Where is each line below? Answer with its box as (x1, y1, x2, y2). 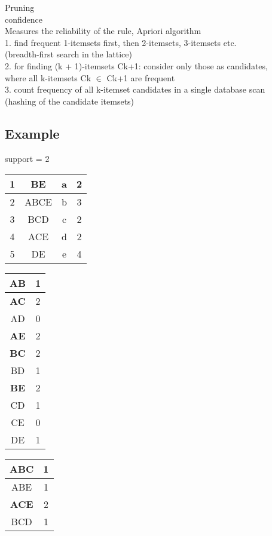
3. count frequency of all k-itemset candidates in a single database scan (5, 83, 265, 96)
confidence (5, 13, 42, 25)
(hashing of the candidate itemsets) (5, 94, 135, 107)
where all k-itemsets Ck (5, 71, 91, 84)
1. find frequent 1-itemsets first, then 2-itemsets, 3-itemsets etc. (5, 36, 237, 48)
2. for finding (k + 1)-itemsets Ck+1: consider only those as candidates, (5, 59, 268, 72)
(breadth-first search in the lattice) (5, 48, 132, 60)
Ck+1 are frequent (106, 71, 175, 84)
